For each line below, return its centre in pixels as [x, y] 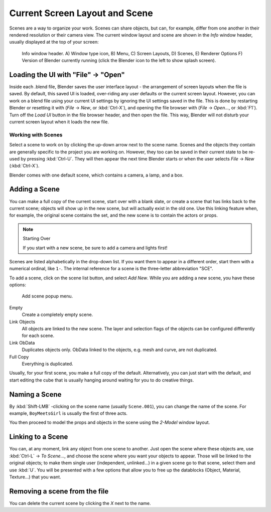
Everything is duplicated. [47, 364]
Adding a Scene [35, 189]
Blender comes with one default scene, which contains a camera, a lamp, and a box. [96, 175]
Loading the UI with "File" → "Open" [67, 74]
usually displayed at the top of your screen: [54, 42]
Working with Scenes [36, 134]
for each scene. [38, 335]
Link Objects [22, 321]
